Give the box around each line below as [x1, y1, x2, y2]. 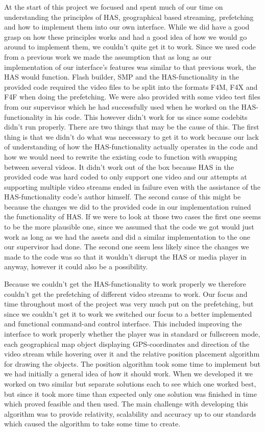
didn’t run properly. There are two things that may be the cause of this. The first [4, 121, 259, 132]
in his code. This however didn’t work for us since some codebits [46, 111, 248, 122]
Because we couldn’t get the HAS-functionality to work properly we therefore [4, 278, 246, 289]
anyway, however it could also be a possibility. [4, 261, 148, 272]
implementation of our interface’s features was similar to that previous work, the [4, 61, 256, 72]
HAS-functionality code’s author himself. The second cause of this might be [4, 191, 241, 202]
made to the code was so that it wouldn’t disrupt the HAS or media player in [4, 251, 247, 262]
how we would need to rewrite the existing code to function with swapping [4, 151, 237, 162]
